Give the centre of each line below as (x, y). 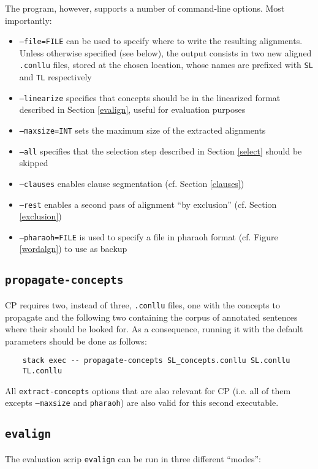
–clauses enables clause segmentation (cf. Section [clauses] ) (132, 183)
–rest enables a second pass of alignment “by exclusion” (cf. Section (148, 204)
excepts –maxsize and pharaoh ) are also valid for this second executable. (142, 402)
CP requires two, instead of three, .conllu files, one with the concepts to (142, 304)
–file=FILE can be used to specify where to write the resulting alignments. (161, 41)
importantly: (28, 20)
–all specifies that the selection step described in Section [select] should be (161, 151)
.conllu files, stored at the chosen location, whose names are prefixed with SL (166, 65)
